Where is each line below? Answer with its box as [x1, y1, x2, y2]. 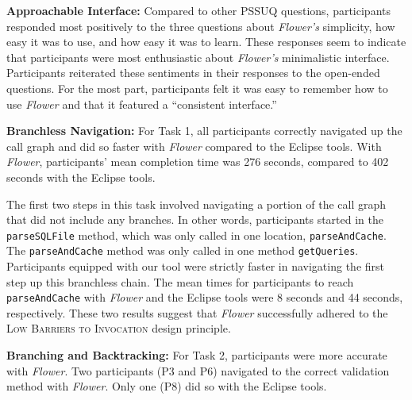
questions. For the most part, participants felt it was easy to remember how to [6, 79, 388, 96]
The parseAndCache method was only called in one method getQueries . [6, 242, 359, 259]
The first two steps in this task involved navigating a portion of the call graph [6, 195, 387, 212]
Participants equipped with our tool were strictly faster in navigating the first [6, 258, 384, 275]
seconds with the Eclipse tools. [6, 168, 156, 185]
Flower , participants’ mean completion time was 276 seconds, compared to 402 [6, 153, 389, 170]
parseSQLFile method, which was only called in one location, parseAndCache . [6, 226, 387, 243]
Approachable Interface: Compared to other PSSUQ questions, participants [6, 2, 391, 18]
